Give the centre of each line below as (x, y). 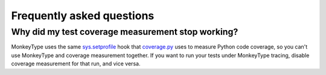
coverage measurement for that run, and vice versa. (76, 64)
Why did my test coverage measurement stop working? (125, 32)
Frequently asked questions (83, 16)
